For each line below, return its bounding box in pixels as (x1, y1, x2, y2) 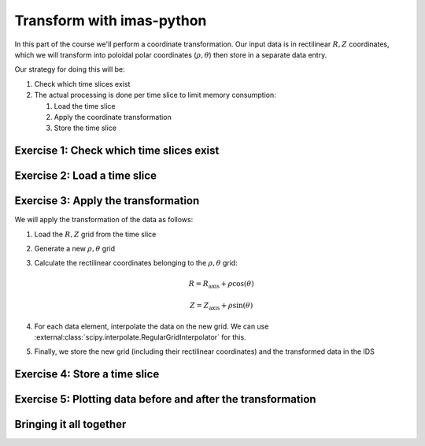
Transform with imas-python (14, 12, 207, 29)
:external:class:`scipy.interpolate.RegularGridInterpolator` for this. (34, 333, 247, 342)
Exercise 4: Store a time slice (14, 367, 160, 381)
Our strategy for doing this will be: (14, 65, 125, 74)
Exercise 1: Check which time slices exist (14, 144, 220, 158)
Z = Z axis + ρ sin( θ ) (190, 301, 253, 311)
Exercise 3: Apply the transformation (14, 194, 200, 208)
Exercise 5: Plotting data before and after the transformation (14, 392, 316, 406)
